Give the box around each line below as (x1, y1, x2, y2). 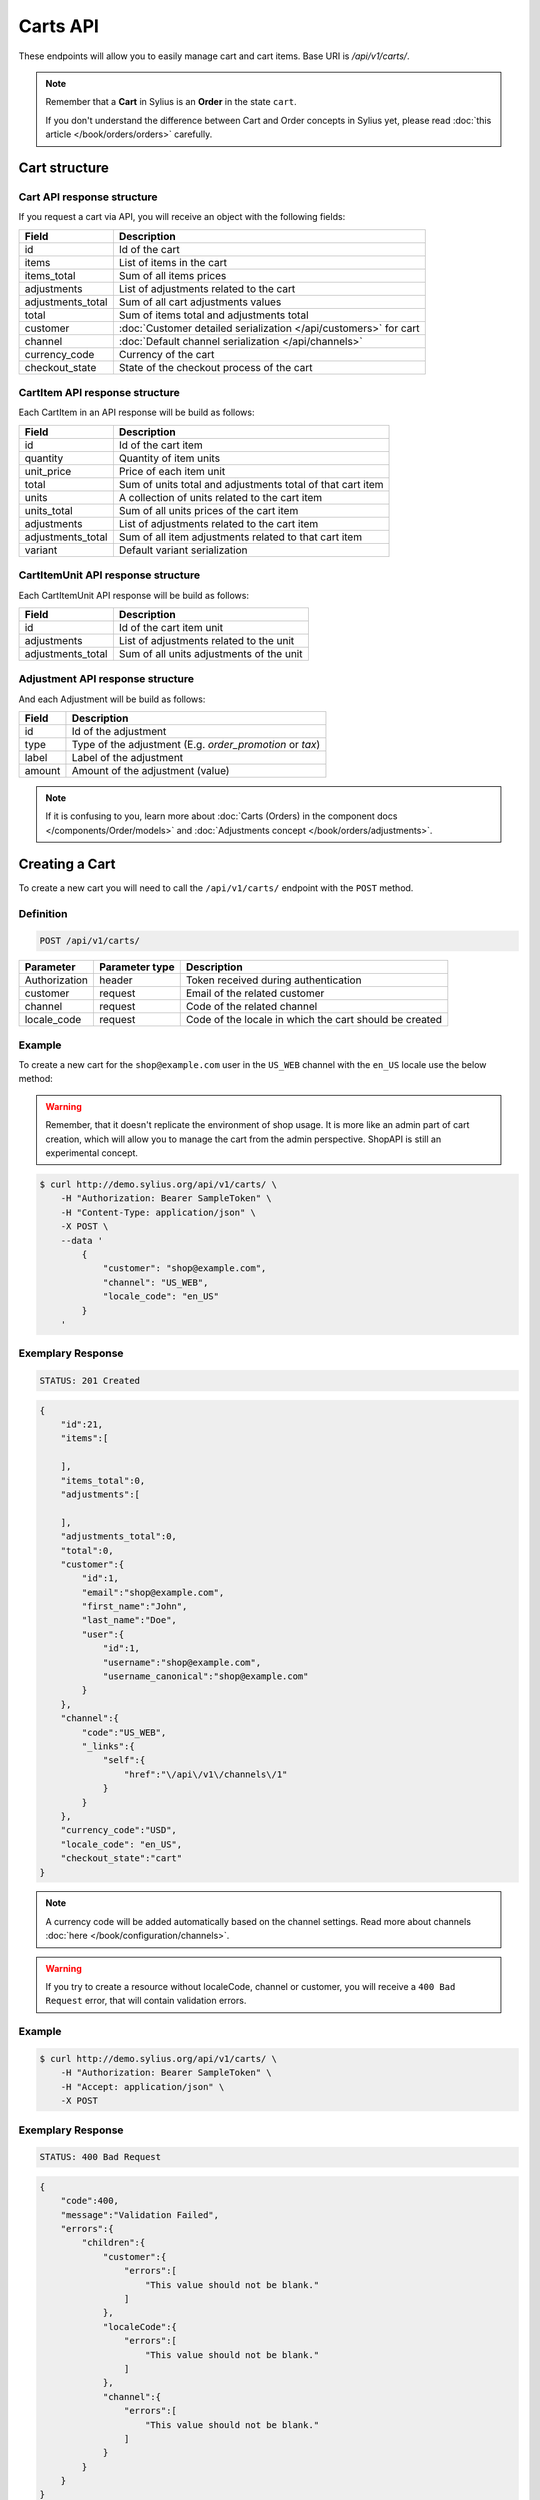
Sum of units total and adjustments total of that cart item (118, 477, 384, 491)
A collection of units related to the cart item (118, 490, 323, 504)
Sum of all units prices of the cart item (118, 503, 299, 517)
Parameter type (99, 960, 175, 974)
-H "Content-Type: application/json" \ (60, 1206, 257, 1218)
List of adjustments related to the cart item (118, 516, 319, 530)
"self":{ (102, 1755, 146, 1766)
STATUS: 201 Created (39, 1375, 140, 1387)
